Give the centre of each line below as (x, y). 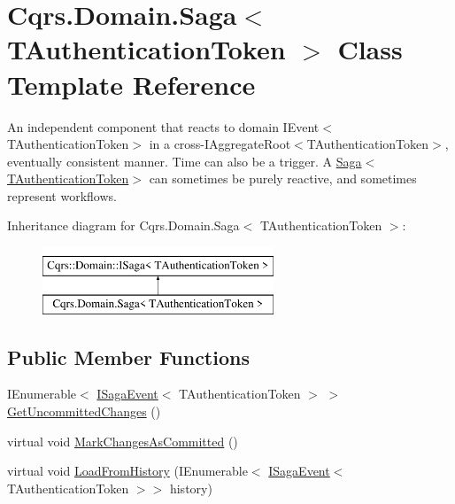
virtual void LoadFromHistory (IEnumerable (127, 471)
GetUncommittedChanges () (84, 411)
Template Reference (131, 84)
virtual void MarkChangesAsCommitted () (123, 441)
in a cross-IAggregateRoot (220, 144)
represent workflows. (62, 195)
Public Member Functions (128, 357)
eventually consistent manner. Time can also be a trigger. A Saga (185, 161)
